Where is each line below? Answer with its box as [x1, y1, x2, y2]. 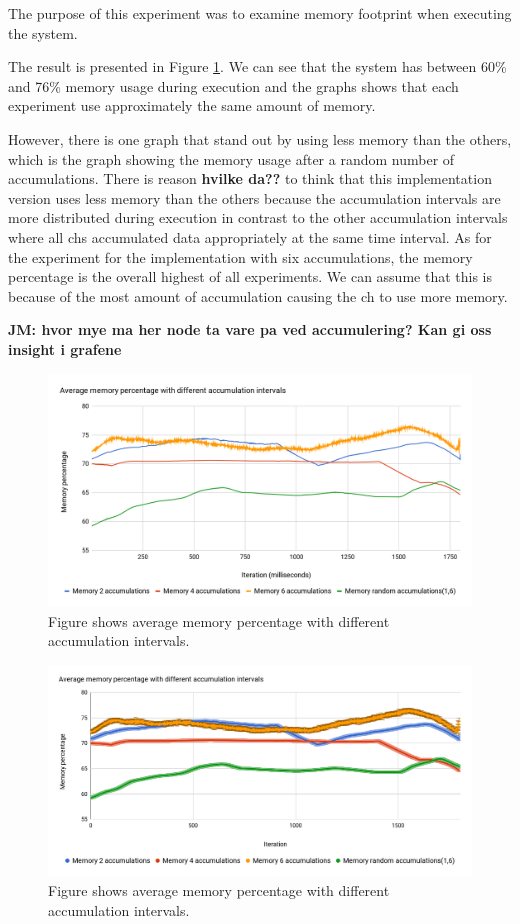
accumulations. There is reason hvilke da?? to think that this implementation [8, 168, 492, 189]
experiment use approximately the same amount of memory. [8, 95, 376, 116]
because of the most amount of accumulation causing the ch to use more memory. [8, 285, 508, 306]
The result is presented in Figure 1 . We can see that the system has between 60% [8, 56, 507, 77]
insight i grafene [8, 338, 122, 359]
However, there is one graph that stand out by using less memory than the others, [8, 128, 512, 149]
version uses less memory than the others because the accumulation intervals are [8, 187, 501, 208]
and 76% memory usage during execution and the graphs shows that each [8, 75, 459, 96]
